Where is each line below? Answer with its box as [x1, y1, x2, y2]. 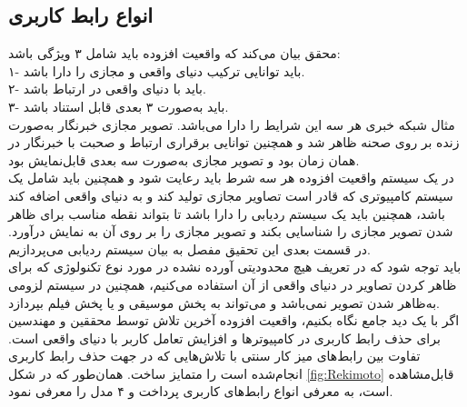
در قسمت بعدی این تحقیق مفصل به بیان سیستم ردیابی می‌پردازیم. [8, 239, 371, 258]
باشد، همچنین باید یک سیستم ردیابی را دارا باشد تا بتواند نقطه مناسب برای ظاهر [8, 203, 445, 223]
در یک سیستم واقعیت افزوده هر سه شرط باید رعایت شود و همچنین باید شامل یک [8, 168, 454, 187]
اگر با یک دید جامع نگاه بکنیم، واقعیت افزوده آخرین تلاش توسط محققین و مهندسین [8, 311, 460, 330]
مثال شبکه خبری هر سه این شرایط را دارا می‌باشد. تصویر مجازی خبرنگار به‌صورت [8, 114, 455, 134]
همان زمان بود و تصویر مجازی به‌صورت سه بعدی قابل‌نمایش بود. [8, 150, 360, 169]
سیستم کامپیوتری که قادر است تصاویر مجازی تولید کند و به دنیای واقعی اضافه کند [8, 185, 453, 204]
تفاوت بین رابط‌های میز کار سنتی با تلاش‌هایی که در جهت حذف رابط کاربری [8, 346, 421, 365]
